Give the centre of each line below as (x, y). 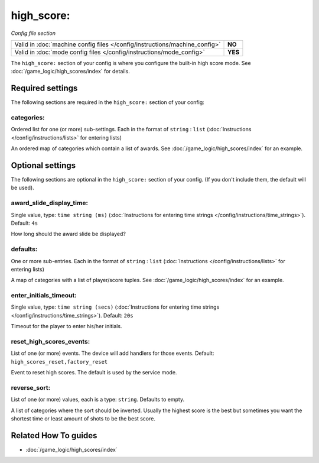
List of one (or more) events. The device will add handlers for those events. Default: (113, 353)
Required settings (44, 88)
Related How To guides (54, 436)
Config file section (33, 33)
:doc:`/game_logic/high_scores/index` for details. (70, 72)
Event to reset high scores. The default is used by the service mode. (94, 373)
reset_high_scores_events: (51, 341)
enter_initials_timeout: (44, 296)
